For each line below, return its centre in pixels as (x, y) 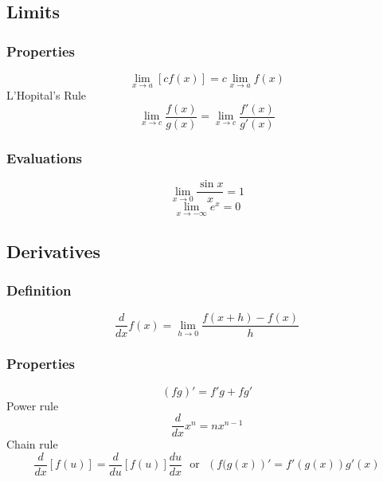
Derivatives (54, 251)
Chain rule (32, 444)
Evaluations (45, 157)
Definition (39, 290)
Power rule (33, 405)
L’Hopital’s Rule (47, 95)
